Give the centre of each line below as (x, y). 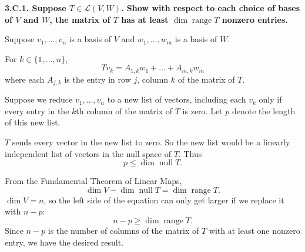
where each (25, 79)
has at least (145, 19)
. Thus (190, 153)
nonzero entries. (255, 19)
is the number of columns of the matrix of (123, 231)
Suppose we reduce (39, 99)
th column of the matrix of (124, 110)
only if (270, 99)
